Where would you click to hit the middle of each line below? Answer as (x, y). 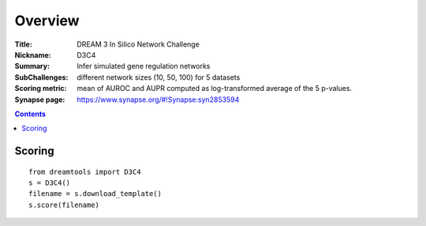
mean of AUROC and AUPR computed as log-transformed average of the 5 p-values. (215, 89)
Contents (30, 114)
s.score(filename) (64, 205)
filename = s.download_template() (95, 194)
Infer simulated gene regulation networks (144, 66)
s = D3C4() (50, 183)
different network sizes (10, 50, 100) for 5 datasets (159, 77)
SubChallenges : (41, 77)
